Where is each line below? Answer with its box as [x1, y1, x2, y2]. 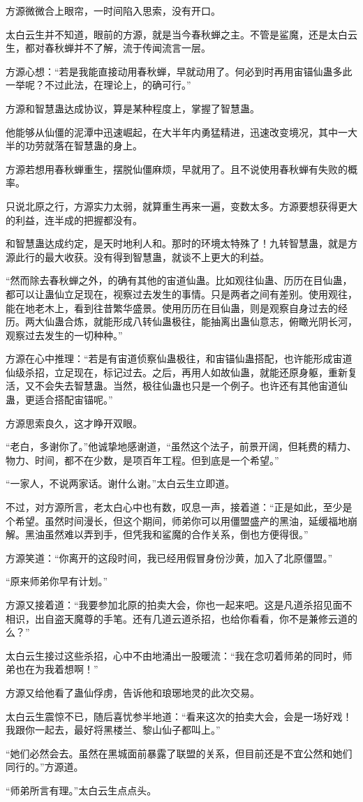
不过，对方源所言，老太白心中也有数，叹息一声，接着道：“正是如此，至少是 [6, 500, 353, 514]
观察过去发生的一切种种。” [6, 327, 123, 342]
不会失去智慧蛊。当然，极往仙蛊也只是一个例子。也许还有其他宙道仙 [34, 378, 348, 393]
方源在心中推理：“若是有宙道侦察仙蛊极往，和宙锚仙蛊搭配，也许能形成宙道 [6, 351, 353, 366]
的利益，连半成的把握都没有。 [6, 212, 142, 227]
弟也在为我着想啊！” [6, 662, 98, 676]
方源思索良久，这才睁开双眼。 [6, 415, 142, 430]
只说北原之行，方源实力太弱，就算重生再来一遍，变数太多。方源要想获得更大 [6, 198, 357, 213]
